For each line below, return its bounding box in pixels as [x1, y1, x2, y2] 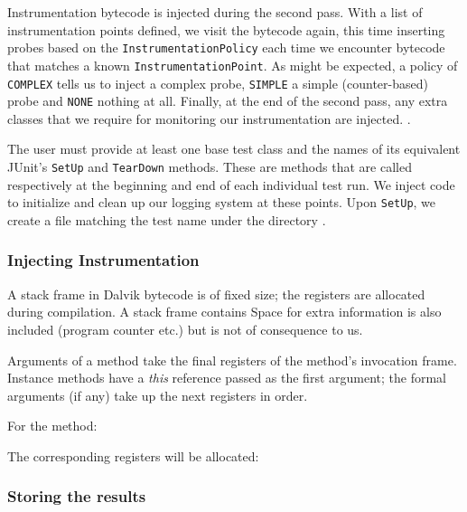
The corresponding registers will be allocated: [7, 446, 259, 465]
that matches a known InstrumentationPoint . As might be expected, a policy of [7, 55, 458, 74]
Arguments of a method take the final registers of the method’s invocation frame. [7, 350, 457, 369]
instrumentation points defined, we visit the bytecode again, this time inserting [7, 20, 445, 39]
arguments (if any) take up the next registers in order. [7, 385, 308, 404]
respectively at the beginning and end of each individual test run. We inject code [7, 175, 455, 194]
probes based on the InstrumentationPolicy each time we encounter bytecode [7, 38, 445, 57]
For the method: [7, 416, 98, 435]
